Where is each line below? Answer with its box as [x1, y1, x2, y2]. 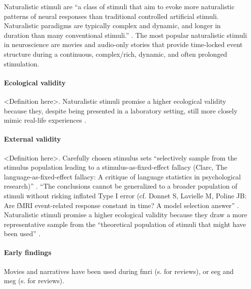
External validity [4, 134, 61, 144]
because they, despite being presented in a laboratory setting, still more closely [4, 105, 237, 115]
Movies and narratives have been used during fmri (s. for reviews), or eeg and [4, 266, 234, 276]
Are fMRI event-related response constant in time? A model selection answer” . [4, 200, 239, 210]
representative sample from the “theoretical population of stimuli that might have [4, 219, 246, 229]
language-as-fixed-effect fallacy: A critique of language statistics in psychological [4, 171, 241, 181]
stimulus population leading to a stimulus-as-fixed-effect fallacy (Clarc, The [4, 162, 228, 172]
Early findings [4, 247, 52, 257]
